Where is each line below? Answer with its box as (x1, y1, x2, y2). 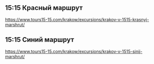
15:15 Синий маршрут (5, 36, 75, 44)
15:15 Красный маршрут (5, 4, 83, 12)
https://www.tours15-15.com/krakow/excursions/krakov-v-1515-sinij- (5, 48, 143, 54)
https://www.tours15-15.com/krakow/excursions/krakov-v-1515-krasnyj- (5, 16, 150, 22)
